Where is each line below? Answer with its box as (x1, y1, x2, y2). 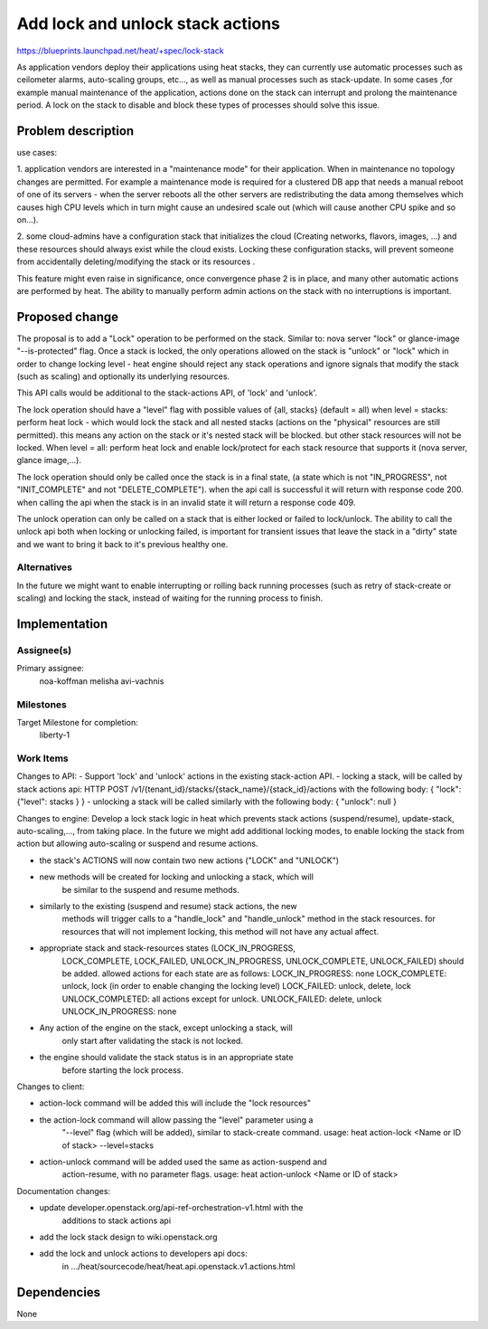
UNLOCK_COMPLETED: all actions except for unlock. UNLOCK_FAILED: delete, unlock (61, 993, 382, 1004)
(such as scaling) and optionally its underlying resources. (16, 371, 230, 382)
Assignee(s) (16, 644, 72, 656)
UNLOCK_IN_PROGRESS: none (61, 1006, 177, 1017)
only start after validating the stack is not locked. (61, 1035, 244, 1046)
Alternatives (16, 561, 72, 574)
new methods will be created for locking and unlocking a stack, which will (39, 871, 314, 882)
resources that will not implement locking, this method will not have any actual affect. (61, 926, 380, 936)
